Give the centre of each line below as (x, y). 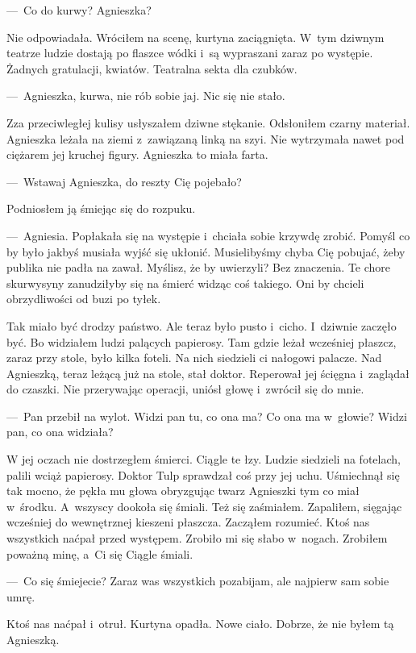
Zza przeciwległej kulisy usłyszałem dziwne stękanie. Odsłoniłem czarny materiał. (208, 122)
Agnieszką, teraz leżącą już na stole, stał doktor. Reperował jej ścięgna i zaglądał (208, 373)
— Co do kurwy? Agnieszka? (79, 10)
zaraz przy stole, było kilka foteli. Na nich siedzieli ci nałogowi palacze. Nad (194, 358)
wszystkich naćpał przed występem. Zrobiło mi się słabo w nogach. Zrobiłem (197, 538)
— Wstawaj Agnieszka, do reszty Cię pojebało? (124, 181)
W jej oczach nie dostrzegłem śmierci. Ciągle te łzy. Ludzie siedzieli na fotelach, (204, 459)
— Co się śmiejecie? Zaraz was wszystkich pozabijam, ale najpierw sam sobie (198, 581)
